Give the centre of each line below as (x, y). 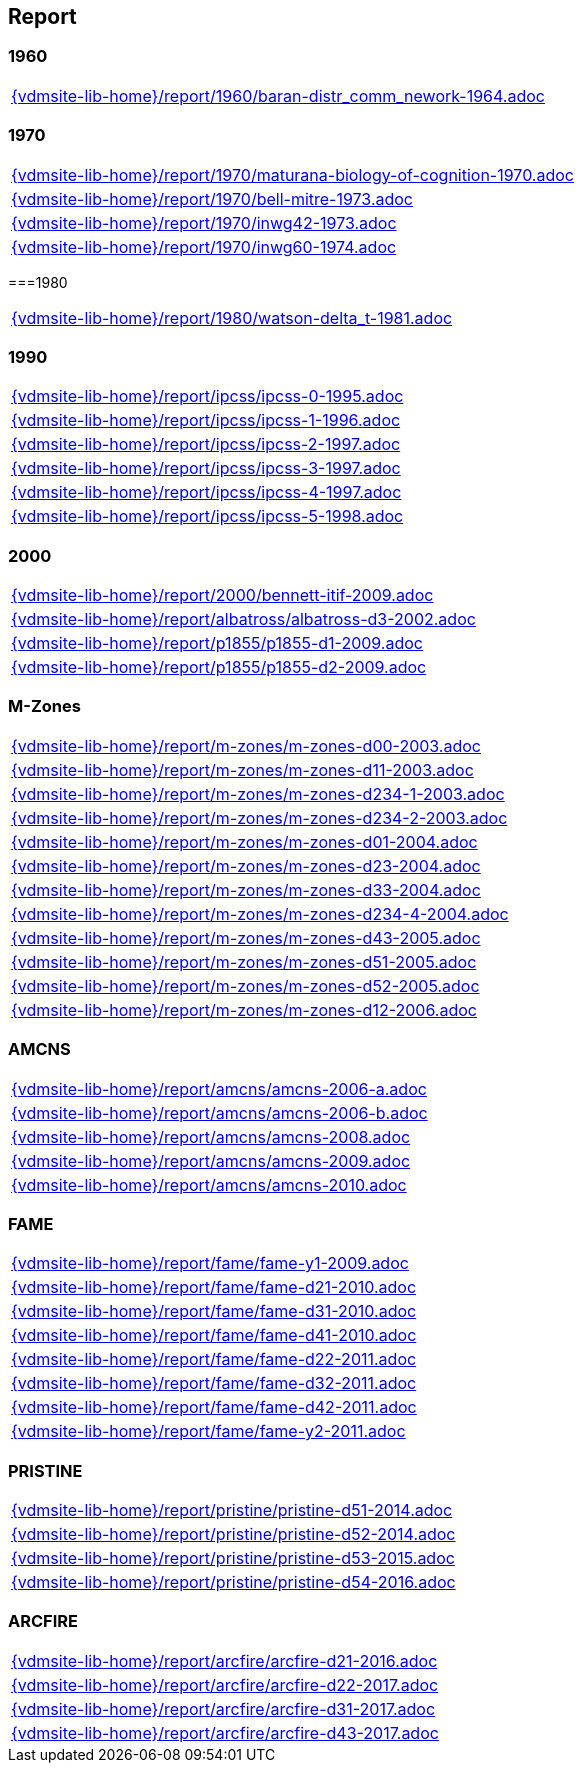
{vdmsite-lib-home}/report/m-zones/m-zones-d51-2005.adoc (244, 961)
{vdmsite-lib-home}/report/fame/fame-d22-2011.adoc (214, 1359)
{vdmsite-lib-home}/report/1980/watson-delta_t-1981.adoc (232, 317)
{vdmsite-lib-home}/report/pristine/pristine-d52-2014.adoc (233, 1534)
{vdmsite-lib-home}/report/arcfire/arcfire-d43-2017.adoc (225, 1732)
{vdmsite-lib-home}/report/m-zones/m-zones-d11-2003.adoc (242, 769)
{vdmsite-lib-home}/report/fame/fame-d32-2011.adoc (214, 1383)
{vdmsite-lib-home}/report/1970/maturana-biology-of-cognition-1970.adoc (292, 174)
